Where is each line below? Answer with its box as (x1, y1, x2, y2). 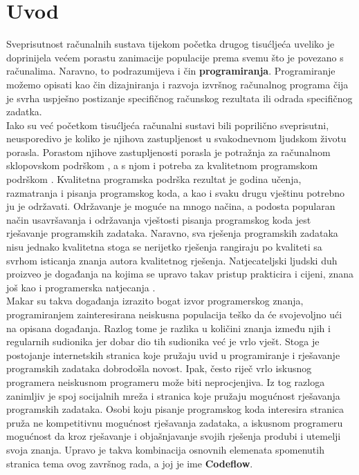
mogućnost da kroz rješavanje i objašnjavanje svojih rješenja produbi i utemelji (6, 429, 341, 443)
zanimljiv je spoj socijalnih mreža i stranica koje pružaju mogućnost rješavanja (6, 388, 340, 403)
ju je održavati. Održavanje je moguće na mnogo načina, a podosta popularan (6, 199, 335, 213)
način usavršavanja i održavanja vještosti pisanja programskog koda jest (6, 212, 311, 226)
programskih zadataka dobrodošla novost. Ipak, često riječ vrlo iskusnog (6, 361, 312, 376)
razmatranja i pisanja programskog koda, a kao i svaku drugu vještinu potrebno (6, 185, 345, 200)
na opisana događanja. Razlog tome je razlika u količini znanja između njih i (6, 320, 331, 335)
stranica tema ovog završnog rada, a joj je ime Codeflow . (6, 456, 253, 470)
